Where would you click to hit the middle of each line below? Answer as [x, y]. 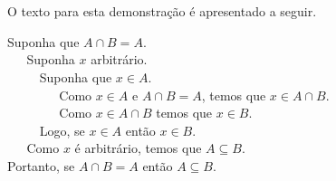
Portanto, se [41, 166]
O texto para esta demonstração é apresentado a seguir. [162, 11]
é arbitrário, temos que [138, 148]
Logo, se [62, 130]
